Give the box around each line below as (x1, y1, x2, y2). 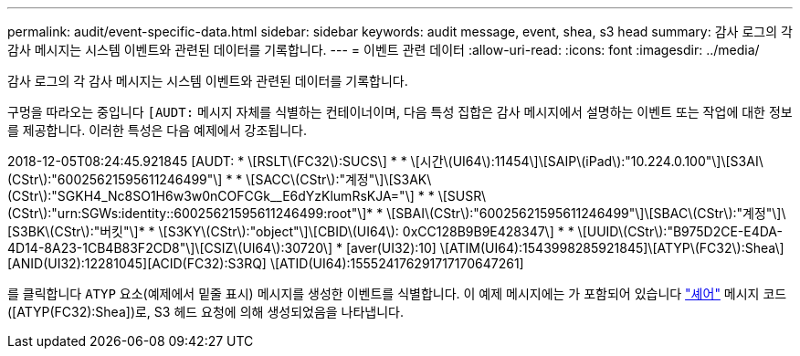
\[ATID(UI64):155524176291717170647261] (269, 256, 524, 271)
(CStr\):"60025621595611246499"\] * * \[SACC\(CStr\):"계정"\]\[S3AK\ (7, 172, 432, 187)
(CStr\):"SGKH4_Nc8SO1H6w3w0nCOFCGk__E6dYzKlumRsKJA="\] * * (7, 188, 435, 204)
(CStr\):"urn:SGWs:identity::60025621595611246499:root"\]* (7, 205, 374, 221)
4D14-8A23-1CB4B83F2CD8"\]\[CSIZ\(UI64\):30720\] (7, 240, 333, 256)
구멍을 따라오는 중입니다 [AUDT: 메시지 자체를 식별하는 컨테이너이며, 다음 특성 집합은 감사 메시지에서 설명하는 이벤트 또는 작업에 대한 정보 (7, 104, 793, 120)
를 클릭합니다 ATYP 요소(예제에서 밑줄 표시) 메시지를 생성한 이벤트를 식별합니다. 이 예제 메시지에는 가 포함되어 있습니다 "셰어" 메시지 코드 (7, 286, 787, 301)
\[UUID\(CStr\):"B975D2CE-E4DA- (577, 224, 783, 239)
